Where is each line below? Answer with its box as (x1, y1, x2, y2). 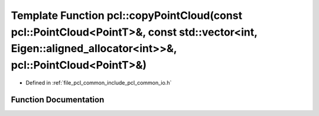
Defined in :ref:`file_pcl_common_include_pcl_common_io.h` (25, 79, 172, 86)
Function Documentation (11, 95, 105, 105)
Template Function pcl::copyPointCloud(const (11, 9, 242, 22)
